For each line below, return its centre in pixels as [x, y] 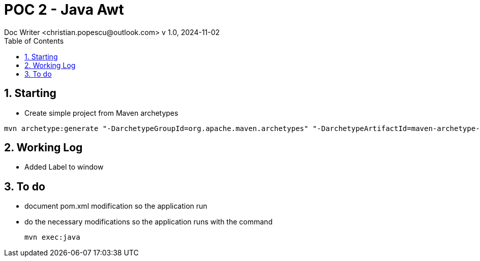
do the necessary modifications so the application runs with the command [148, 222]
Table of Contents [34, 41]
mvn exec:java [52, 237]
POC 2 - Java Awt [64, 10]
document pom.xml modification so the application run [116, 206]
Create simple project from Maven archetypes [101, 113]
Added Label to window [64, 167]
